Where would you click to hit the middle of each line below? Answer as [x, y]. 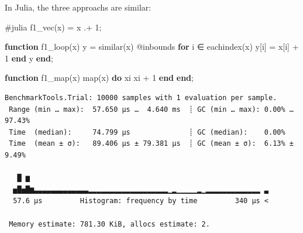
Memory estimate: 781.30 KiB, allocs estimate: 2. [109, 224]
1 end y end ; [29, 58]
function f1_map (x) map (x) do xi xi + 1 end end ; [99, 78]
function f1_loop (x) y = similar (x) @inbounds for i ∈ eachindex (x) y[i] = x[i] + [152, 47]
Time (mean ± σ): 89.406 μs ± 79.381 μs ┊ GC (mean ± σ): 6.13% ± [151, 144]
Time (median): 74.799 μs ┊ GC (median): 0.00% [147, 132]
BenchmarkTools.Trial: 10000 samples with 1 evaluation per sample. [141, 97]
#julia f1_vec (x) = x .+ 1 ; [53, 27]
